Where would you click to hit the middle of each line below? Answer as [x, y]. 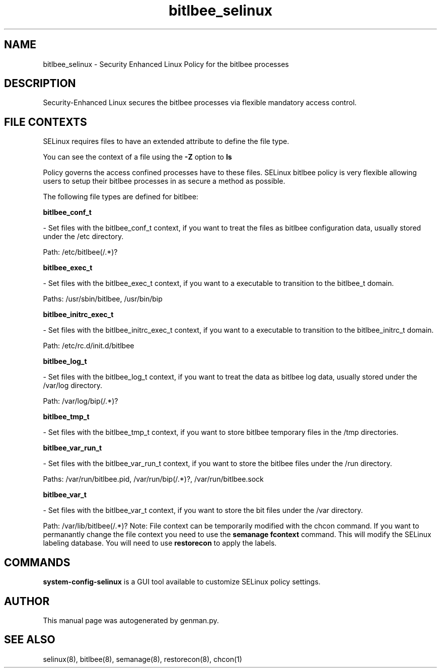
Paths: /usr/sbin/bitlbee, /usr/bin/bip [103, 299]
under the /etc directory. [83, 237]
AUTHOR [27, 601]
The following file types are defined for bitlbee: [121, 197]
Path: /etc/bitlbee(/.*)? [80, 252]
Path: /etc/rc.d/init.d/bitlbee [89, 346]
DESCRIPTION [40, 84]
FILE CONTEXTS [46, 122]
